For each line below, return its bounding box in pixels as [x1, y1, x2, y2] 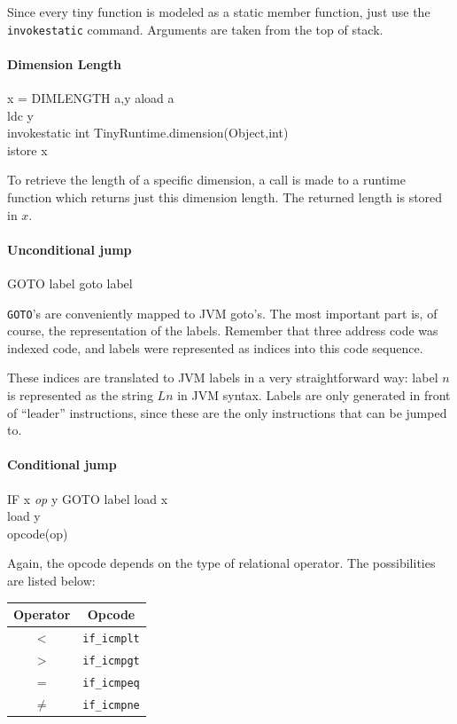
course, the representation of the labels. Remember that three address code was [7, 321, 438, 340]
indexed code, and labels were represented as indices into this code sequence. [7, 338, 423, 357]
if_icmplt [82, 632, 140, 645]
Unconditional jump [7, 240, 132, 258]
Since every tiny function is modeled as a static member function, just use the [7, 3, 430, 20]
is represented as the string [7, 386, 153, 405]
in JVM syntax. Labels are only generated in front [177, 386, 451, 405]
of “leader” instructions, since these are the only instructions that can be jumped [7, 403, 447, 421]
